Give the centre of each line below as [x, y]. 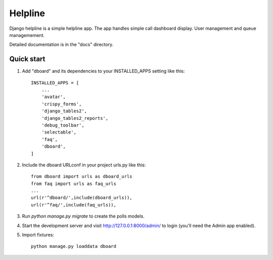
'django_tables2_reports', [75, 118]
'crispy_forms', [61, 104]
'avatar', [53, 97]
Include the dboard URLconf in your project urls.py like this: [84, 165]
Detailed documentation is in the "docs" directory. [61, 45]
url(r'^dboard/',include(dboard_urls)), [82, 198]
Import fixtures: [38, 235]
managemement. [27, 35]
